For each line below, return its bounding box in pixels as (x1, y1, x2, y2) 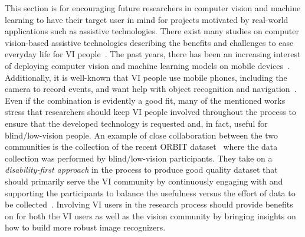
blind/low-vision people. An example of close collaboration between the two (5, 129, 278, 141)
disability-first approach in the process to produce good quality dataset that (5, 163, 278, 176)
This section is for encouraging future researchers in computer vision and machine (5, 2, 301, 14)
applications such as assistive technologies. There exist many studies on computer (5, 25, 299, 37)
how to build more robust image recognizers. (5, 221, 166, 233)
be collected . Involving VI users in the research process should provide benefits (5, 198, 293, 210)
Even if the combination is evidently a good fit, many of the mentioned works (5, 94, 286, 106)
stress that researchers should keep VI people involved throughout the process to (5, 106, 296, 118)
